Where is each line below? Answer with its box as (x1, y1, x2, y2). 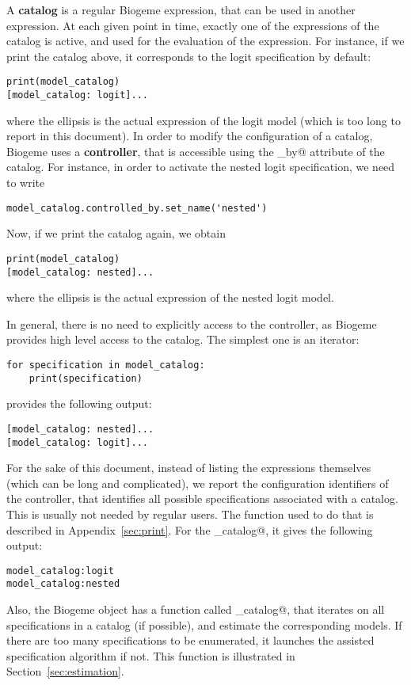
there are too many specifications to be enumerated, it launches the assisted (6, 632, 375, 649)
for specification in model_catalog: (6, 360, 205, 371)
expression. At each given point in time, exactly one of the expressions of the (6, 17, 379, 33)
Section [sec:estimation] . (6, 663, 124, 679)
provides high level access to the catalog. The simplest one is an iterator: (6, 331, 360, 348)
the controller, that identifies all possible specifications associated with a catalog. (6, 490, 398, 507)
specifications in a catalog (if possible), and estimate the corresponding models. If (6, 616, 402, 633)
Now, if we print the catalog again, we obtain (6, 225, 226, 242)
